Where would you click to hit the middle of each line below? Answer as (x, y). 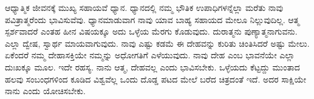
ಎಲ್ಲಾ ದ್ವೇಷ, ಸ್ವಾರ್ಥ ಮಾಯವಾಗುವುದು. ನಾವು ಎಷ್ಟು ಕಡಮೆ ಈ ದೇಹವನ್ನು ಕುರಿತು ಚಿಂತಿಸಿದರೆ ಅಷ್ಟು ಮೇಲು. (157, 43)
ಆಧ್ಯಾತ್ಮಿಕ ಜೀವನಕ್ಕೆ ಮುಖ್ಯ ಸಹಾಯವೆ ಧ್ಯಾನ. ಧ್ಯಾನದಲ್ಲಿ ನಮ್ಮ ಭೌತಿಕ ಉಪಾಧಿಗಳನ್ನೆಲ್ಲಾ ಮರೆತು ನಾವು (144, 7)
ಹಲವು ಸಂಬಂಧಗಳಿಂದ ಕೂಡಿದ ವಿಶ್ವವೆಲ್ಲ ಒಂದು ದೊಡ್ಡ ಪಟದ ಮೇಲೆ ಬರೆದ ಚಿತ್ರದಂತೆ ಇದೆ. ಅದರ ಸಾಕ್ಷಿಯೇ (156, 79)
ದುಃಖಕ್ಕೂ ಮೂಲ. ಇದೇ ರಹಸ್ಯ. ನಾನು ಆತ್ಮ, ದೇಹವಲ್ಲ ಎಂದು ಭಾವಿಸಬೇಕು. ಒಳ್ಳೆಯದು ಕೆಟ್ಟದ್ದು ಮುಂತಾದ (152, 67)
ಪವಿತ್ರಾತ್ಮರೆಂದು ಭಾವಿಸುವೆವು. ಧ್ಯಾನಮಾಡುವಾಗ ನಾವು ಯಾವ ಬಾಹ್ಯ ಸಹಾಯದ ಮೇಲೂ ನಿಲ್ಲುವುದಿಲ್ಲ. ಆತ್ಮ (152, 19)
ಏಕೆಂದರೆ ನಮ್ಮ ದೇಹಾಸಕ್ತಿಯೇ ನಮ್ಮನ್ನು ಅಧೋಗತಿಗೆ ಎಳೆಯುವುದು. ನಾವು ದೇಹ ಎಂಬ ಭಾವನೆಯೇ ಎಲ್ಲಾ (150, 55)
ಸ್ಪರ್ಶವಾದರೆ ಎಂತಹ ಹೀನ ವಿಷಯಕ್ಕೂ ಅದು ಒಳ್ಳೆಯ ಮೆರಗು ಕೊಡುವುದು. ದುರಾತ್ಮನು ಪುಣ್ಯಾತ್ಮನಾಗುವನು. (151, 31)
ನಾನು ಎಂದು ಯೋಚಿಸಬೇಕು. (45, 91)
